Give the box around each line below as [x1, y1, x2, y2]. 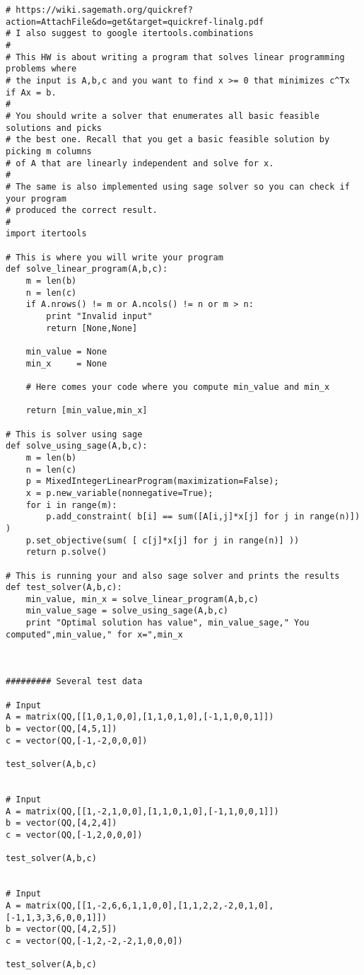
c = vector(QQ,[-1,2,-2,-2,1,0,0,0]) [6, 935, 183, 946]
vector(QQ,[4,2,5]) [25, 924, 117, 935]
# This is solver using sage [6, 429, 143, 439]
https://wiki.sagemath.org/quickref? [16, 5, 193, 15]
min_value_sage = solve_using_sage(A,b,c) [25, 606, 228, 616]
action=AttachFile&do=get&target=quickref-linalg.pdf [6, 16, 264, 27]
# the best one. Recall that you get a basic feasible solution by [6, 134, 330, 145]
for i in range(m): [25, 500, 117, 510]
